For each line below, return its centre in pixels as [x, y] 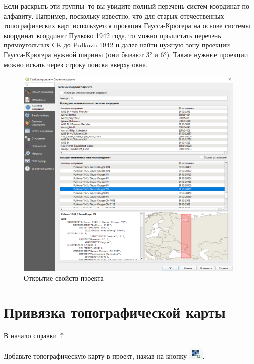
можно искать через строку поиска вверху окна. [76, 64]
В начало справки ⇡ [35, 336]
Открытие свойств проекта [64, 278]
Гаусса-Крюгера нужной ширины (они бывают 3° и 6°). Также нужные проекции [126, 54]
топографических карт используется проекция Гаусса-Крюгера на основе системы [127, 25]
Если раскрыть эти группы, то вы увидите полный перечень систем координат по [127, 6]
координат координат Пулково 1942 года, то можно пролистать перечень [113, 35]
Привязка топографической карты [115, 312]
